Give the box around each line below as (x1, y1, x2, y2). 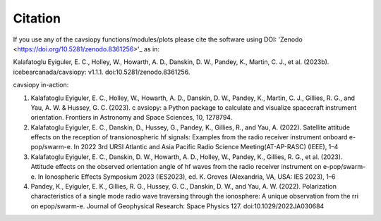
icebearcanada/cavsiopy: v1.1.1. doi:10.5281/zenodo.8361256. (13, 68, 190, 76)
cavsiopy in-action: (13, 81, 69, 89)
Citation (13, 11, 61, 26)
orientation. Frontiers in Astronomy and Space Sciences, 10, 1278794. (30, 113, 233, 122)
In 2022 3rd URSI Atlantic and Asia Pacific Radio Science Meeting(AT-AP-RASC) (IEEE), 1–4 (73, 143, 339, 151)
